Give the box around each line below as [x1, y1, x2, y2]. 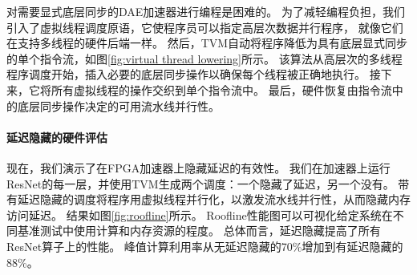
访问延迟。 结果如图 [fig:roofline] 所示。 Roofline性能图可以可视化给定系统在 [6, 206, 393, 223]
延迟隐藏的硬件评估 [6, 128, 107, 145]
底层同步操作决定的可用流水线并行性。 [17, 97, 220, 114]
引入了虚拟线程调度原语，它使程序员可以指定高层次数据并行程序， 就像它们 [6, 18, 403, 35]
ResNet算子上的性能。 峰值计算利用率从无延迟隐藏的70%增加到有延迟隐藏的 [6, 237, 403, 254]
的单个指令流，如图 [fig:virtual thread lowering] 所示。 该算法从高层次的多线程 [6, 50, 403, 67]
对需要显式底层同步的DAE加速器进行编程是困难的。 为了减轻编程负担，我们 [6, 3, 405, 19]
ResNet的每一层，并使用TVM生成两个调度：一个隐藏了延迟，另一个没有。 [6, 175, 395, 192]
